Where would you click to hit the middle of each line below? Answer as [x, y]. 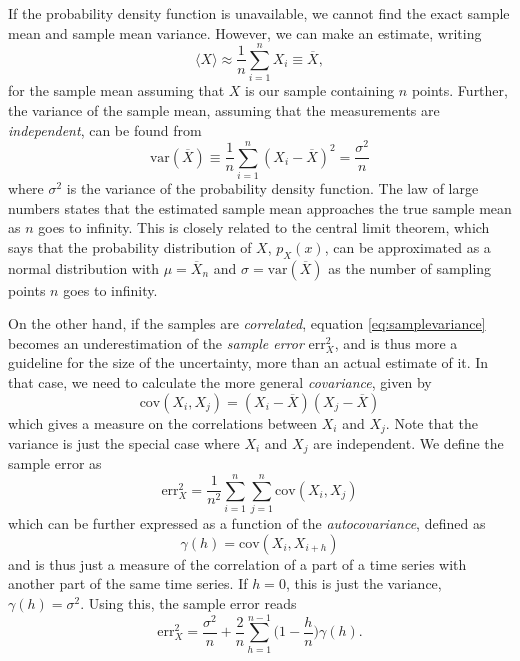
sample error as [55, 463]
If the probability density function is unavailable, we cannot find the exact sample [259, 13]
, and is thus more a [396, 342]
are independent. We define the [408, 442]
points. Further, [459, 90]
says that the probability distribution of [130, 246]
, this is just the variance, [363, 583]
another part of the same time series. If [128, 583]
